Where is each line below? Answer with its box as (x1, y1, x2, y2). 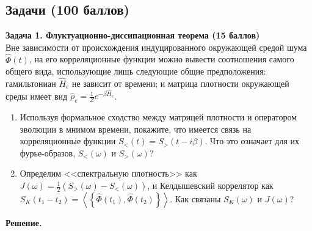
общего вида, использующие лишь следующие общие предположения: (5, 65, 266, 78)
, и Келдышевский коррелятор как (147, 179, 274, 192)
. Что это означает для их (205, 134, 300, 147)
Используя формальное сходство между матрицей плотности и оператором (20, 111, 297, 123)
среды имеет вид (5, 89, 68, 102)
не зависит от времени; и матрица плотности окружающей (72, 77, 289, 90)
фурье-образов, (20, 146, 76, 159)
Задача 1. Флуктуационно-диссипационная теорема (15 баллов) (5, 29, 260, 42)
